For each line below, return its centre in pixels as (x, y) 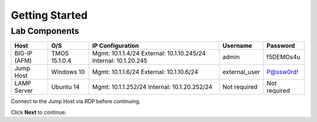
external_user (241, 72)
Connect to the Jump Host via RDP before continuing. (76, 102)
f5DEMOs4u (283, 57)
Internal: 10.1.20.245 (120, 61)
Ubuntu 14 (65, 87)
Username (237, 46)
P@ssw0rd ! (282, 72)
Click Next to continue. (39, 112)
